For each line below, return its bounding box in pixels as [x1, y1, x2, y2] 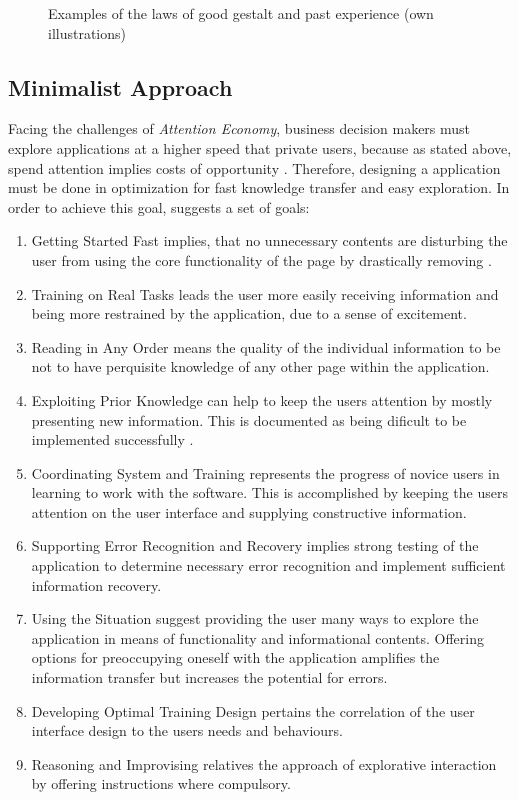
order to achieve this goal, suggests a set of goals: [8, 196, 310, 217]
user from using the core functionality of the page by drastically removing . [31, 249, 492, 270]
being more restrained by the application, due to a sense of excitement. [31, 303, 467, 324]
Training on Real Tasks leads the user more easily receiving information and [31, 283, 499, 304]
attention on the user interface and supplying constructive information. [31, 501, 467, 522]
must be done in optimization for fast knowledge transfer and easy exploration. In [8, 177, 510, 198]
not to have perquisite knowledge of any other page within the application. [31, 356, 490, 377]
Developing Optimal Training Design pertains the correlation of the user [31, 700, 475, 721]
